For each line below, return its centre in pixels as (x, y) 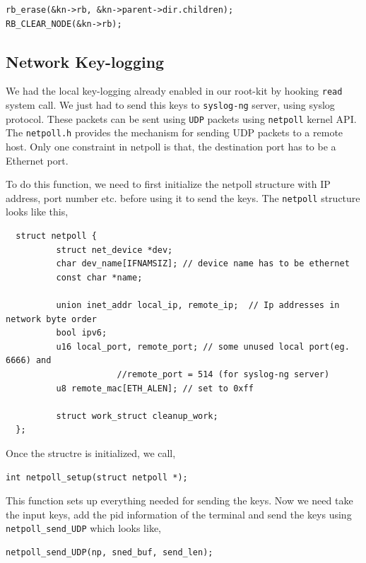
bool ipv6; (82, 333)
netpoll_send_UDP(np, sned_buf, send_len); (110, 552)
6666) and (29, 361)
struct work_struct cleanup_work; (137, 416)
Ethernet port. (37, 160)
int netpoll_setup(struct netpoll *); (97, 477)
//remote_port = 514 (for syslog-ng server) (223, 374)
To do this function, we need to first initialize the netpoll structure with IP (168, 184)
